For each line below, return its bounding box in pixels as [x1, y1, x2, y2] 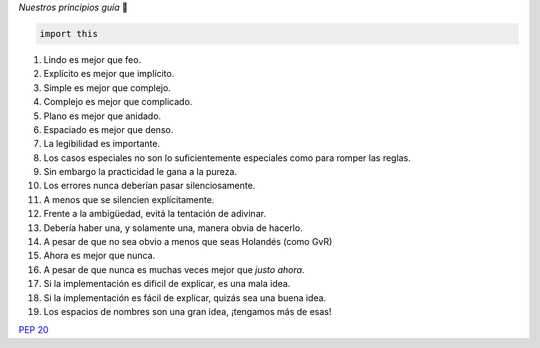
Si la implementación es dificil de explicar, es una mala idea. [43, 278, 291, 290]
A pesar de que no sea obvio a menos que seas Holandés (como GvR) [43, 236, 333, 248]
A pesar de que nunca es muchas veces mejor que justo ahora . [43, 263, 305, 275]
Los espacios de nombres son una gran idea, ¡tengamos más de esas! [43, 306, 332, 317]
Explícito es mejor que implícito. [43, 68, 175, 80]
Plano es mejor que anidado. [43, 110, 162, 122]
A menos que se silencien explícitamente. [43, 193, 215, 205]
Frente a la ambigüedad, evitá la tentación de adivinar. [43, 208, 267, 220]
